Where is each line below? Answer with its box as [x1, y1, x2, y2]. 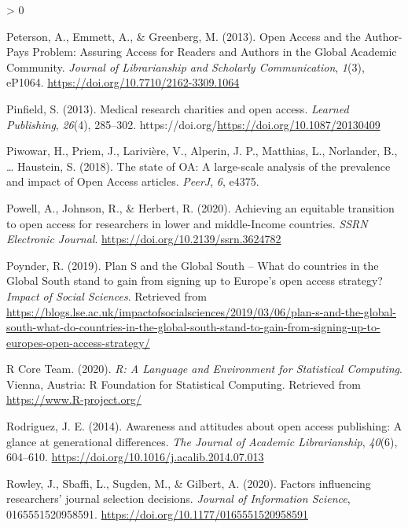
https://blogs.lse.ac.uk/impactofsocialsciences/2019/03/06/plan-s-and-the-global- [6, 303, 396, 319]
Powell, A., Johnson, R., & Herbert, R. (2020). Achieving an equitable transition [6, 199, 395, 216]
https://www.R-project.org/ [6, 391, 142, 408]
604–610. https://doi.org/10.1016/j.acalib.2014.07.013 [6, 449, 264, 465]
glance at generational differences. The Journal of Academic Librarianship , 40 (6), [6, 433, 398, 449]
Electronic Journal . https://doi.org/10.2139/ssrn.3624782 [6, 231, 281, 247]
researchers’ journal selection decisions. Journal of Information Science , [6, 490, 351, 507]
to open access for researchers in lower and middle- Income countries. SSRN [6, 215, 368, 231]
